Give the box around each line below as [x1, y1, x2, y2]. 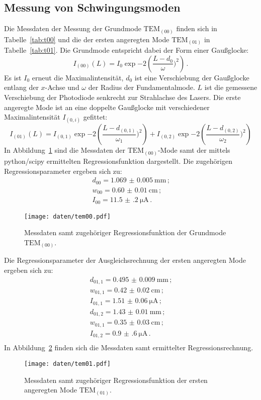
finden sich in [176, 23, 217, 34]
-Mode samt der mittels [157, 145, 230, 155]
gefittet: [83, 112, 108, 122]
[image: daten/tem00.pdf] [24, 213, 111, 220]
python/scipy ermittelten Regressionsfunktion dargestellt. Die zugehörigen [4, 155, 233, 166]
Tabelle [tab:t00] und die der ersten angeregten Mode [4, 34, 169, 44]
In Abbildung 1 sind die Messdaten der [4, 145, 126, 155]
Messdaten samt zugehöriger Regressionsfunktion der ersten [24, 374, 208, 385]
